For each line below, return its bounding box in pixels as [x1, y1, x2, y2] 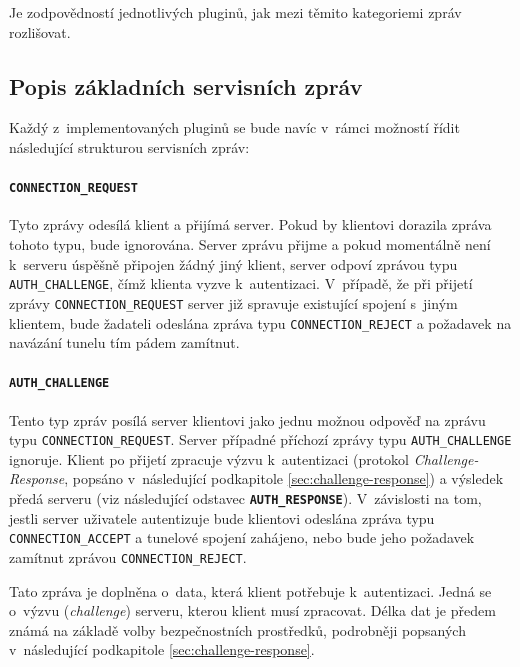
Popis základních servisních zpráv [9, 70, 363, 101]
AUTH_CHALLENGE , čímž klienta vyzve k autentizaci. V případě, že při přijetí [9, 273, 473, 294]
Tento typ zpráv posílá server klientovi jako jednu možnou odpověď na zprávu [9, 409, 486, 430]
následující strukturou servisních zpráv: [9, 136, 250, 157]
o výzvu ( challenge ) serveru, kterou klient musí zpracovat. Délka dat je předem [9, 600, 496, 621]
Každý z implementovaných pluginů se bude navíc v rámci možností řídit [9, 117, 460, 138]
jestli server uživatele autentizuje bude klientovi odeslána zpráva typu [9, 507, 435, 528]
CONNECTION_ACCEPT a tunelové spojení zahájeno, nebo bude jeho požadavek [9, 527, 475, 548]
